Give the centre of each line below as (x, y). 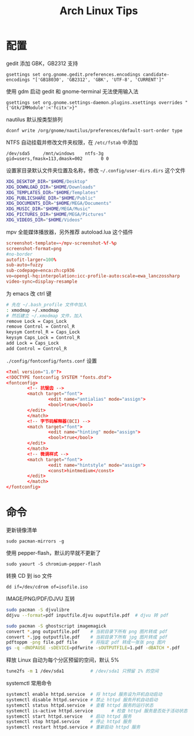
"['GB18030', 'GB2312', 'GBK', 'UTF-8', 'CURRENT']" (98, 80)
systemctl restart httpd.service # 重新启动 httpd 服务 (73, 727)
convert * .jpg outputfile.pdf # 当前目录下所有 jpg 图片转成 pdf (87, 637)
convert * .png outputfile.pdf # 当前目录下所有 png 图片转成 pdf (87, 632)
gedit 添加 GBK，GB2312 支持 (42, 63)
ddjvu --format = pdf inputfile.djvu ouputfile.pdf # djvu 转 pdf (87, 615)
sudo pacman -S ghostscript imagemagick (56, 626)
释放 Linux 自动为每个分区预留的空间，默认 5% (63, 660)
